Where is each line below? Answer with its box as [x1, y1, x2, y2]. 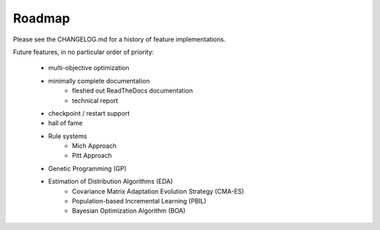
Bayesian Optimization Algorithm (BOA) [72, 207, 186, 215]
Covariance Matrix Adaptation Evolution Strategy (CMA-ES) [72, 187, 244, 196]
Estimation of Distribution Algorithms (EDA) [48, 177, 173, 186]
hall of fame [48, 119, 83, 128]
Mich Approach [72, 142, 117, 150]
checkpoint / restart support [48, 109, 130, 117]
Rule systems [48, 132, 87, 140]
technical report [72, 96, 119, 104]
